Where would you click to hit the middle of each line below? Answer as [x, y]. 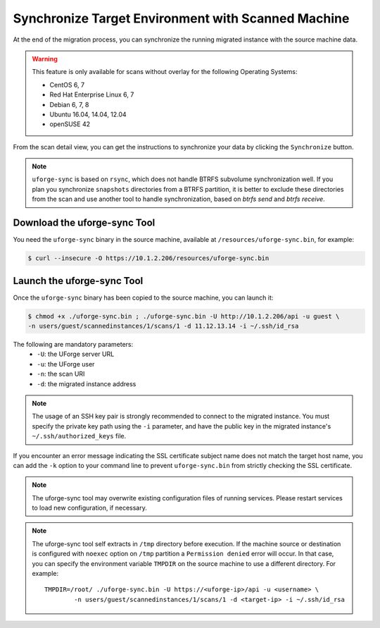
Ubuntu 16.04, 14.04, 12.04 [88, 114]
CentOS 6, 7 [67, 85]
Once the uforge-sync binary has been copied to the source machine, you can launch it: [143, 297]
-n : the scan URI [61, 374]
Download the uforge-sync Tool [84, 223]
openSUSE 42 [70, 124]
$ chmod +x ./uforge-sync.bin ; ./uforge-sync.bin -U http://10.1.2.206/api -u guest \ [184, 316]
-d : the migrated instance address [87, 383]
